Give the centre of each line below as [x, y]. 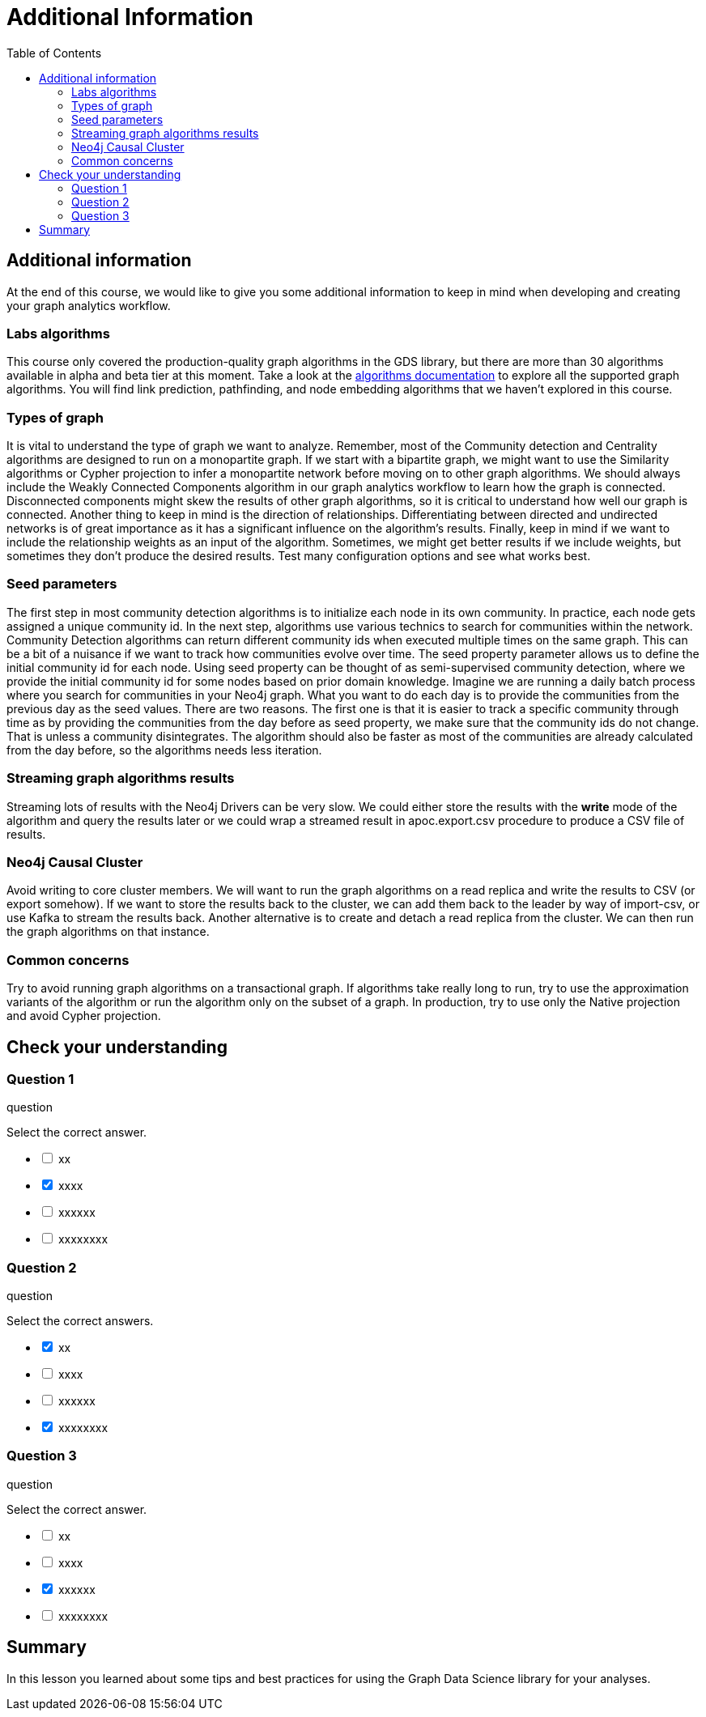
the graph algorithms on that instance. [108, 932]
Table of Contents [54, 53]
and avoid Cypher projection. [84, 1016]
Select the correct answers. [80, 1321]
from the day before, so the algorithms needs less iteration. [164, 750]
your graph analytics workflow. [89, 305]
